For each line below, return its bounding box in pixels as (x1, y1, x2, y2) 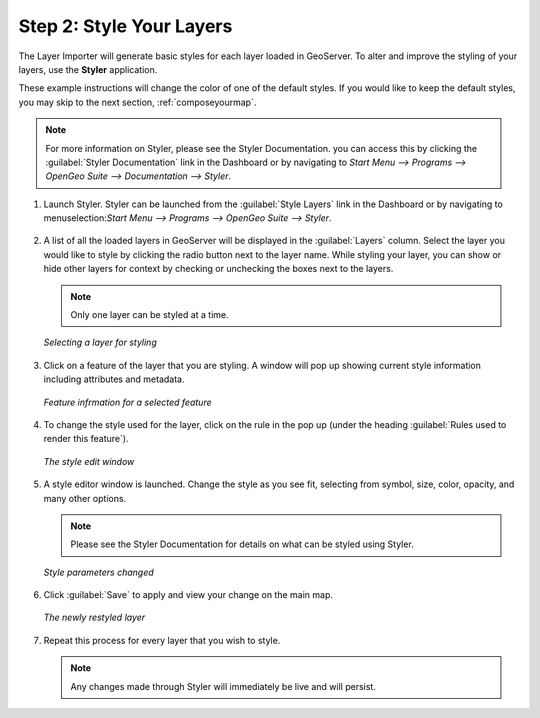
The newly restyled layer (43, 611, 146, 624)
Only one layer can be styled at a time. (70, 309, 229, 321)
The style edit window (43, 455, 135, 467)
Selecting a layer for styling (43, 336, 157, 349)
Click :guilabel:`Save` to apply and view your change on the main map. (43, 589, 334, 601)
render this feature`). (43, 433, 129, 445)
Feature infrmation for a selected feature (43, 396, 212, 408)
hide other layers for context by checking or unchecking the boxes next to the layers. (43, 263, 394, 275)
